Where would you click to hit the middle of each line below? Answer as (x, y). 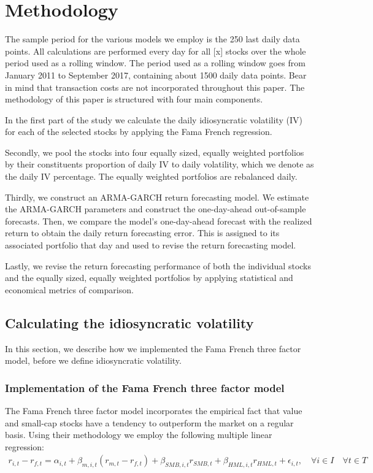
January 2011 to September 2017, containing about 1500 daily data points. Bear (156, 75)
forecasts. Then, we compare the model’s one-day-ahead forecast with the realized (159, 221)
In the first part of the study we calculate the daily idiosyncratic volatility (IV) (154, 119)
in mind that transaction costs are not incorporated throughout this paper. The (155, 87)
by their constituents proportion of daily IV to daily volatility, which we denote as (160, 164)
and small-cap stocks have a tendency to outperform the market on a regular (149, 422)
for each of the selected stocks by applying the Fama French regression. (139, 132)
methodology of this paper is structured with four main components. (134, 99)
